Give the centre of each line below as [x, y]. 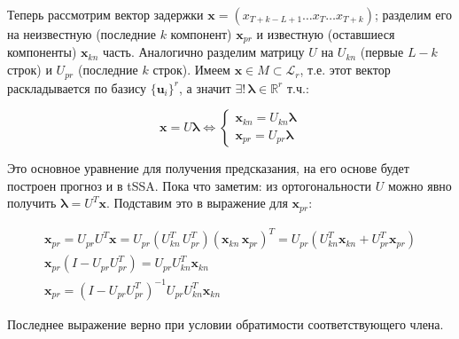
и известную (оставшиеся [326, 34]
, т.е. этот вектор [345, 70]
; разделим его [413, 14]
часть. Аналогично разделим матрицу [203, 52]
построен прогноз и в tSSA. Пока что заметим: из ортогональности [190, 185]
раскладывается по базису [77, 87]
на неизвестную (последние [82, 34]
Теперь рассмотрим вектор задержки [105, 14]
